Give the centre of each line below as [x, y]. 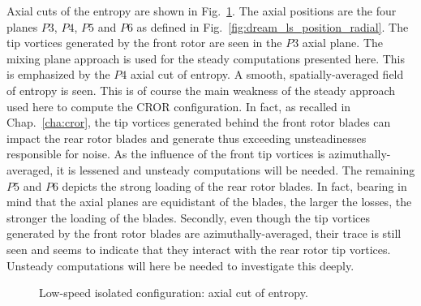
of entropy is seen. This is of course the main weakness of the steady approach [201, 90]
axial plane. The [342, 43]
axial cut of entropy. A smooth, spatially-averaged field [267, 74]
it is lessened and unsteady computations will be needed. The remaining [236, 169]
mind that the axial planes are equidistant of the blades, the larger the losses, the [209, 202]
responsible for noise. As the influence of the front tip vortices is [166, 154]
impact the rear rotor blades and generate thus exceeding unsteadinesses [187, 138]
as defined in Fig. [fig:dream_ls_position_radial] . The [273, 26]
